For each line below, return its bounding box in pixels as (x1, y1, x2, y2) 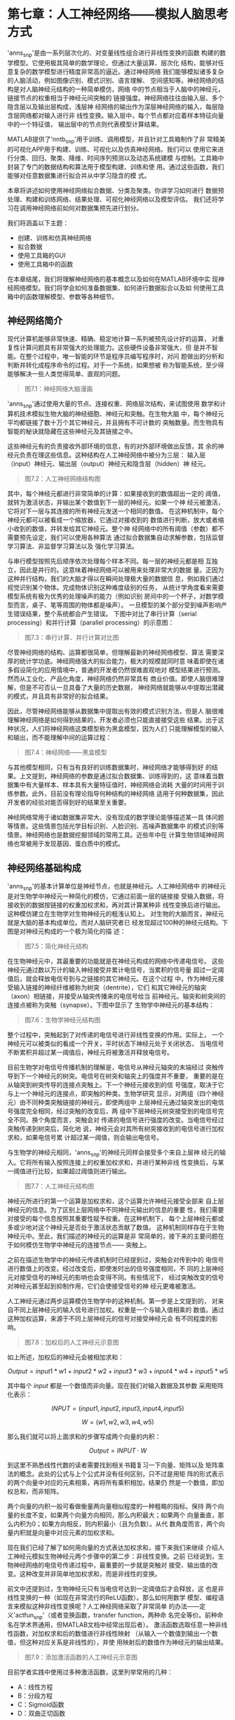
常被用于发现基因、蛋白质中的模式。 (19, 839, 124, 848)
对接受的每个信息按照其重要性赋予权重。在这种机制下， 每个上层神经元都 (7, 1214, 218, 1222)
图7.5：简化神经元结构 (24, 942, 89, 950)
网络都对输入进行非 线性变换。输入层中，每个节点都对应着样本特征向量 (19, 111, 224, 119)
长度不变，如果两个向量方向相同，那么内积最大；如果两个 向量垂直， (19, 1510, 218, 1519)
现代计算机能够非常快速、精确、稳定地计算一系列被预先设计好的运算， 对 (7, 335, 218, 343)
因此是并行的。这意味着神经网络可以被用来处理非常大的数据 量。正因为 (19, 566, 224, 574)
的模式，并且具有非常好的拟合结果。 (7, 692, 112, 700)
